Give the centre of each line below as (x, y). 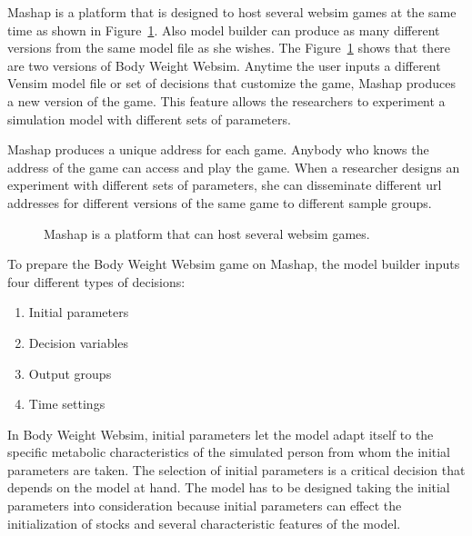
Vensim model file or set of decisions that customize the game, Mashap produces (231, 83)
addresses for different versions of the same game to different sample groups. (220, 202)
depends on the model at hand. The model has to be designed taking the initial (229, 487)
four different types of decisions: (96, 281)
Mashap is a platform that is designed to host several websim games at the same (232, 12)
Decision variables (79, 342)
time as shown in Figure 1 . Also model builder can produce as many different (224, 30)
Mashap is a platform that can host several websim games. (207, 233)
